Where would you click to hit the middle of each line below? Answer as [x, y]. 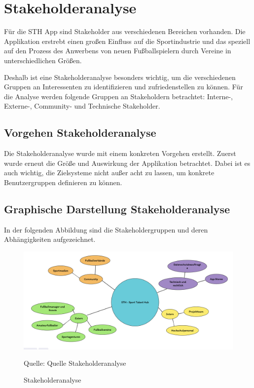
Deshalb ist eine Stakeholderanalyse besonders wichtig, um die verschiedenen [120, 77]
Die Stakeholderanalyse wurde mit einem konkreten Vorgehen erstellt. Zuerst [120, 153]
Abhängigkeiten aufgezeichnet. [50, 239]
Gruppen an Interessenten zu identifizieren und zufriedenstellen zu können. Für [124, 87]
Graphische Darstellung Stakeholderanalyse [117, 209]
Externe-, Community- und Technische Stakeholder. [82, 106]
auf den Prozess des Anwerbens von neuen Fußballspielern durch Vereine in [118, 51]
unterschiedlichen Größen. [43, 60]
